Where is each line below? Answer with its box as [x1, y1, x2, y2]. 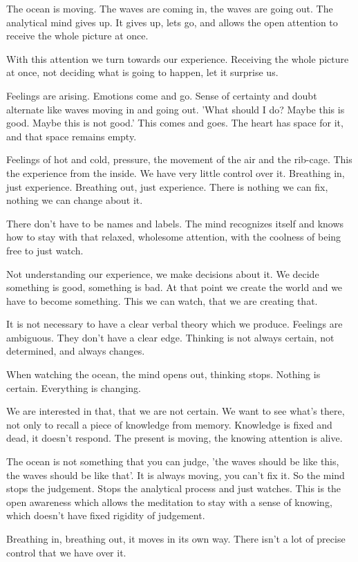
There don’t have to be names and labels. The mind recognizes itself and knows [6, 216, 344, 230]
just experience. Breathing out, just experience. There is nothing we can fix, [6, 179, 328, 194]
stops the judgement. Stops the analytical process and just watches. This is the [6, 481, 341, 496]
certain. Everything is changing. [6, 380, 141, 395]
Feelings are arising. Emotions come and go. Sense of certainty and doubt [6, 88, 317, 102]
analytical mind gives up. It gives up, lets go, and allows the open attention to [6, 15, 338, 29]
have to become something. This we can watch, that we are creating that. [6, 293, 318, 308]
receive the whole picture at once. [6, 28, 149, 43]
